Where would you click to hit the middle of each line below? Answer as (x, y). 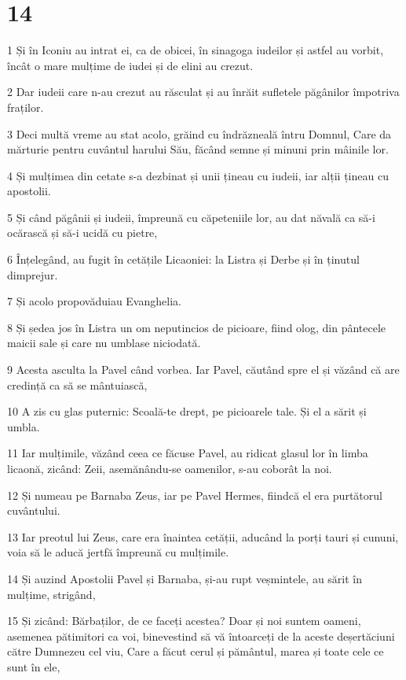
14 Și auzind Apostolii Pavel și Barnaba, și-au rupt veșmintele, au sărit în (185, 578)
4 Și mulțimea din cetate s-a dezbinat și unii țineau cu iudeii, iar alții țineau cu (198, 175)
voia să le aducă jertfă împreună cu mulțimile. (118, 552)
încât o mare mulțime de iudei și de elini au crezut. (130, 65)
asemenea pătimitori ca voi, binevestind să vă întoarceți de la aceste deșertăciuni (201, 636)
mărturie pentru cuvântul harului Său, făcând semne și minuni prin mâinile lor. (198, 149)
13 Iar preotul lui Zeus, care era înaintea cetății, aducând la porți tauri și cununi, (203, 536)
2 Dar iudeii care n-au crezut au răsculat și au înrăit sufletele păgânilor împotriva (203, 92)
